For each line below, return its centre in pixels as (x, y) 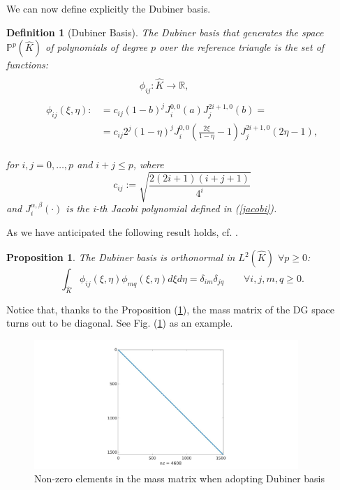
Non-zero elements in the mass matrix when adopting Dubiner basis (180, 478)
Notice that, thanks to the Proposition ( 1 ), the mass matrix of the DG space (170, 309)
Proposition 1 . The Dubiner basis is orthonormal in (121, 257)
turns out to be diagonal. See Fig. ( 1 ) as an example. (120, 323)
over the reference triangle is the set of (242, 47)
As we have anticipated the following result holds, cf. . (122, 232)
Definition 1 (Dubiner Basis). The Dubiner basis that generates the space (165, 32)
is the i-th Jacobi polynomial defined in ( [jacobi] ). (171, 208)
